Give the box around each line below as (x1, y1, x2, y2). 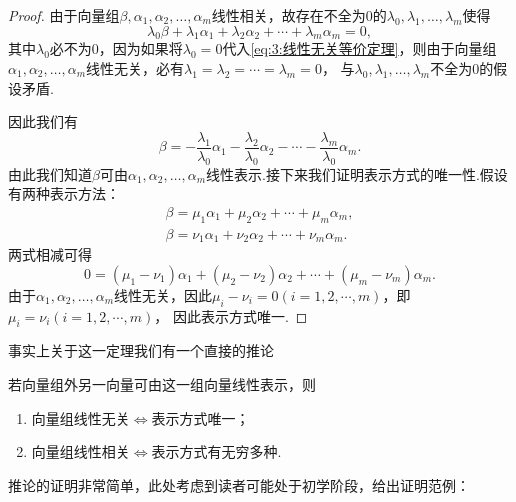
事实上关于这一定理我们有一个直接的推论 (8, 340, 274, 361)
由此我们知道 (8, 163, 92, 184)
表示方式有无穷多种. (151, 441, 282, 462)
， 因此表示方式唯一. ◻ (154, 305, 308, 326)
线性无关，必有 (86, 57, 185, 78)
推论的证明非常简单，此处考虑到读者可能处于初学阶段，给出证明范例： (8, 474, 470, 495)
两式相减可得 (8, 244, 92, 265)
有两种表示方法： (8, 183, 120, 204)
